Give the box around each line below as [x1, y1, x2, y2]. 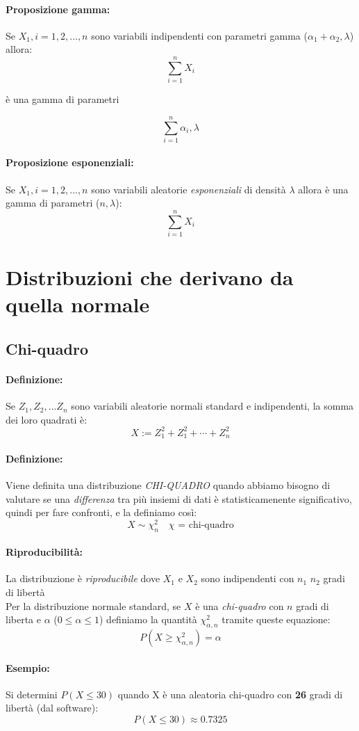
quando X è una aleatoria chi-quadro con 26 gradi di [117, 686, 343, 701]
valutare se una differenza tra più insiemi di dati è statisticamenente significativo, [6, 491, 352, 506]
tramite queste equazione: [222, 612, 331, 627]
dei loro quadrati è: [6, 412, 87, 426]
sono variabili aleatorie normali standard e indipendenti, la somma [71, 399, 354, 413]
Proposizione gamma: [6, 1, 110, 16]
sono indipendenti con [201, 571, 294, 586]
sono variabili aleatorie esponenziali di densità [91, 182, 286, 196]
